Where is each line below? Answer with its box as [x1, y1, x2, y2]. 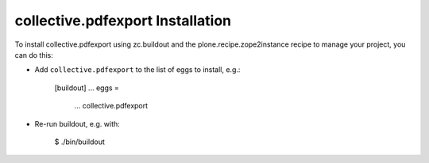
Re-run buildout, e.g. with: [34, 119, 121, 128]
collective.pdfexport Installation [14, 12, 232, 29]
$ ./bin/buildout [54, 137, 105, 146]
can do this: [14, 50, 53, 59]
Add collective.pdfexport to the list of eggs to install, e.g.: [34, 65, 241, 74]
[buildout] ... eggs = [54, 83, 119, 93]
